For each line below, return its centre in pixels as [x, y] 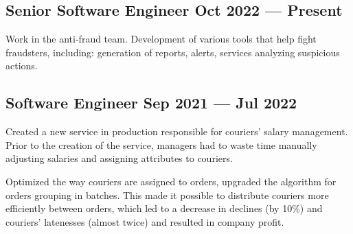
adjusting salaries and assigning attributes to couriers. [119, 158]
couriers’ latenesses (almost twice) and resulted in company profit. [145, 221]
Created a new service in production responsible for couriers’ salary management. [177, 131]
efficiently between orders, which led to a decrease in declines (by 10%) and [164, 208]
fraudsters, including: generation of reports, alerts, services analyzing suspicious [173, 52]
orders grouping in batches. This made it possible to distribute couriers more [167, 195]
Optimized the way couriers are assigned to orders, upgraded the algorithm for [171, 181]
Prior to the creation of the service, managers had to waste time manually [161, 144]
